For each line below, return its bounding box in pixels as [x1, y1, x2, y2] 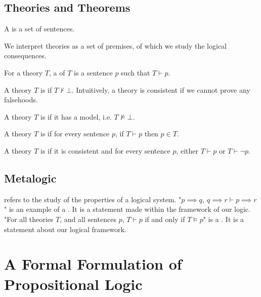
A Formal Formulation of [4, 253, 182, 274]
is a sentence [73, 67, 113, 78]
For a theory [4, 67, 43, 78]
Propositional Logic [4, 273, 143, 294]
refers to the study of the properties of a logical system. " [4, 194, 182, 204]
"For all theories [4, 213, 54, 224]
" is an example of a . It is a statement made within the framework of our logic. [4, 204, 250, 214]
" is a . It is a [203, 213, 244, 224]
